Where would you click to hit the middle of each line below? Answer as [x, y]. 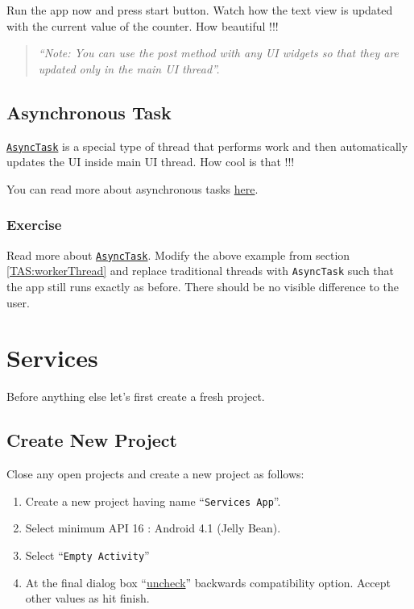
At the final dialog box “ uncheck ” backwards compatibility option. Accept [208, 582]
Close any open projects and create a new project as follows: [155, 474]
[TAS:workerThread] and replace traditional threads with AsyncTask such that [201, 271]
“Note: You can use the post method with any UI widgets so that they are [219, 53]
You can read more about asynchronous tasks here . [132, 188]
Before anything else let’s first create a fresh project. [136, 396]
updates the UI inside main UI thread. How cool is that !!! [151, 162]
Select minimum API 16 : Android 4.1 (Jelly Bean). [153, 528]
